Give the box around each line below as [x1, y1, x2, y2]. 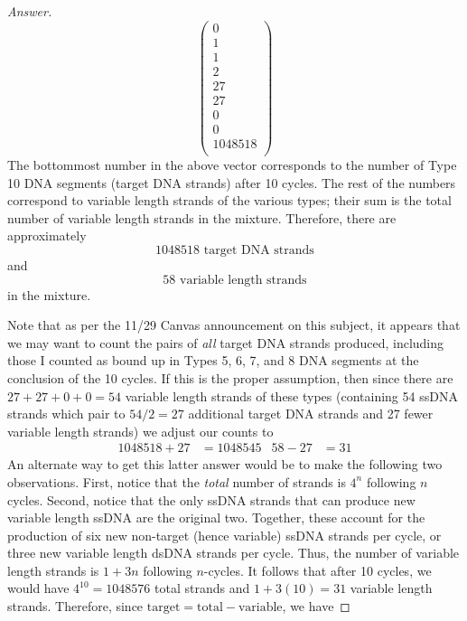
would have [7, 579, 70, 597]
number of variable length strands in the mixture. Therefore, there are [7, 208, 397, 227]
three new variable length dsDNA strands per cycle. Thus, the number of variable [7, 543, 460, 562]
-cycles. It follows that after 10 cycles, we [203, 560, 432, 579]
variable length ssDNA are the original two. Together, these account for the [7, 508, 425, 527]
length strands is [7, 560, 99, 579]
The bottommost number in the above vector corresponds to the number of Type [7, 155, 457, 174]
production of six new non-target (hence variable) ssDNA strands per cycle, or [7, 525, 442, 544]
